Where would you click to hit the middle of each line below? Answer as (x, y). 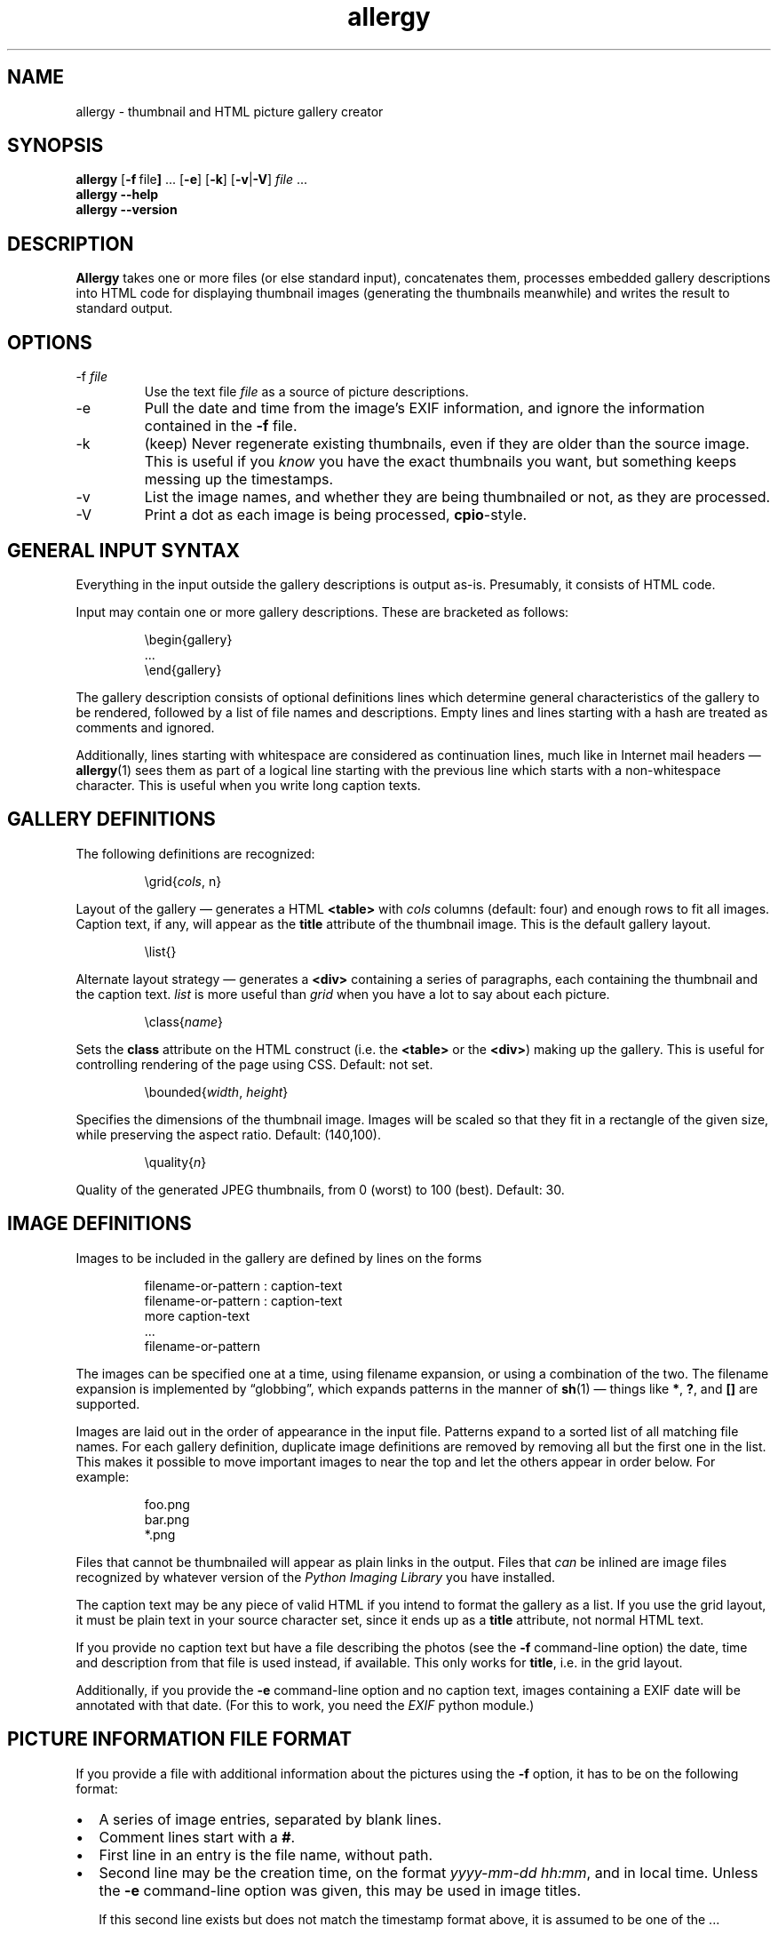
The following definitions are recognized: (195, 853)
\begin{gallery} (188, 639)
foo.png (167, 1504)
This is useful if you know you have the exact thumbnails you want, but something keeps (441, 462)
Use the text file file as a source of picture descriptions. (306, 392)
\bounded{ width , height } (216, 1091)
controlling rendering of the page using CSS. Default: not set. (254, 1064)
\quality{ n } (175, 1162)
